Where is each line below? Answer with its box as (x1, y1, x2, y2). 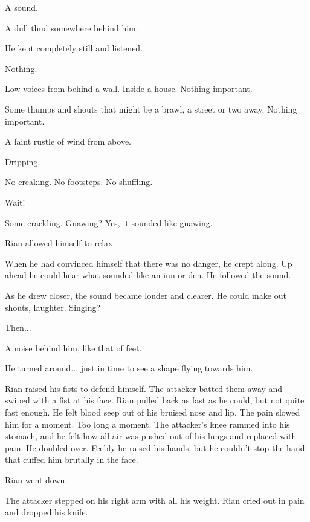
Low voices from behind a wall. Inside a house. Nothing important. (5, 82, 253, 95)
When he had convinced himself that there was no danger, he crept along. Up (5, 256, 292, 269)
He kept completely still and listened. (5, 42, 143, 54)
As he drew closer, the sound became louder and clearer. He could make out (5, 289, 286, 301)
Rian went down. (5, 474, 68, 486)
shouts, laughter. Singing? (5, 301, 101, 313)
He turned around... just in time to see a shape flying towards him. (5, 362, 253, 374)
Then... (5, 321, 31, 334)
